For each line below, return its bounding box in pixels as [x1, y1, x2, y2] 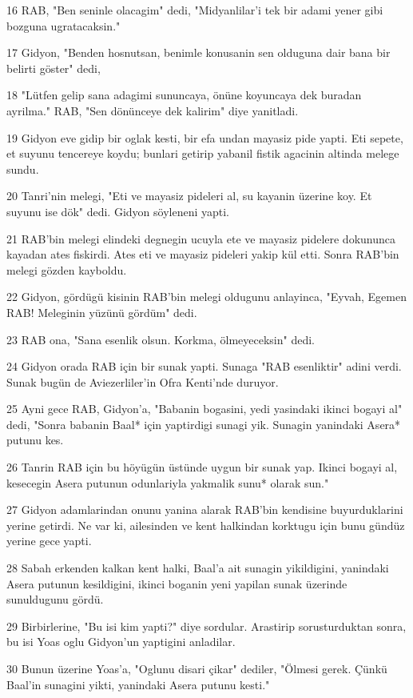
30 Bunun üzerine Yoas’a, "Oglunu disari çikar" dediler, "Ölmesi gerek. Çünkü [6, 660, 387, 676]
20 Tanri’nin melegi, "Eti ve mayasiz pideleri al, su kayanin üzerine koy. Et [6, 187, 372, 204]
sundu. [6, 160, 39, 177]
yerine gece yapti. [6, 532, 92, 549]
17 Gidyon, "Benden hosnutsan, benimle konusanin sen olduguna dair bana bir [6, 44, 391, 61]
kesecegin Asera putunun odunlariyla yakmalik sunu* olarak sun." [6, 474, 329, 491]
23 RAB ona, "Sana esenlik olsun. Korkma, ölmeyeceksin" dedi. [6, 331, 316, 347]
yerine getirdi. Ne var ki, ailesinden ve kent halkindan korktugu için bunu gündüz [6, 516, 405, 533]
